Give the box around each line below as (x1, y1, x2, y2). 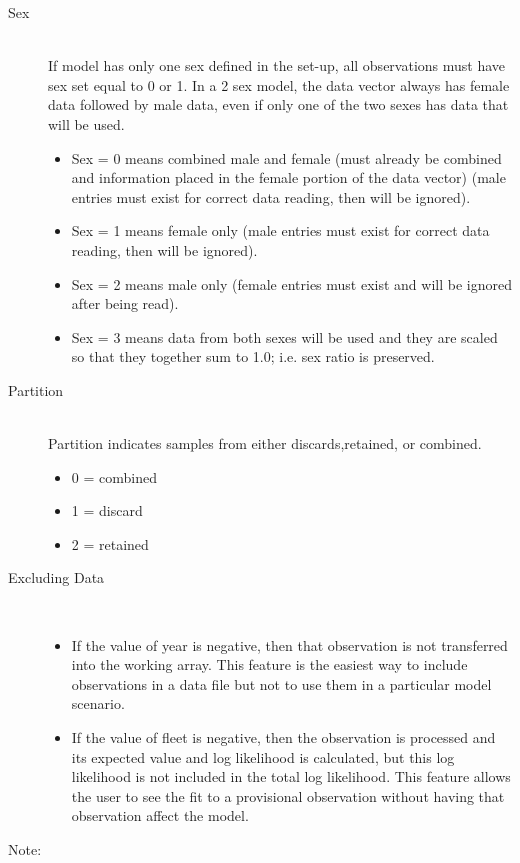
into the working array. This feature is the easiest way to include (71, 654, 468, 675)
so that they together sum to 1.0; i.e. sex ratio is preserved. (71, 346, 435, 367)
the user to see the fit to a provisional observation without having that (71, 785, 505, 806)
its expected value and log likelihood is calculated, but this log (71, 746, 455, 767)
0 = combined (71, 466, 157, 487)
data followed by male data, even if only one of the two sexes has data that (48, 94, 509, 115)
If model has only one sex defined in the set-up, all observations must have (48, 55, 506, 76)
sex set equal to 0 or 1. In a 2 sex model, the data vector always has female (48, 74, 510, 95)
